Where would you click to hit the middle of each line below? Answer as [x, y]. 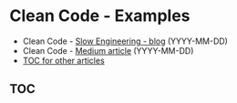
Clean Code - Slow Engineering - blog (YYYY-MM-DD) [125, 41]
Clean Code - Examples [100, 16]
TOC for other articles [63, 60]
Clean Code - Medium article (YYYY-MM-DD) [108, 50]
